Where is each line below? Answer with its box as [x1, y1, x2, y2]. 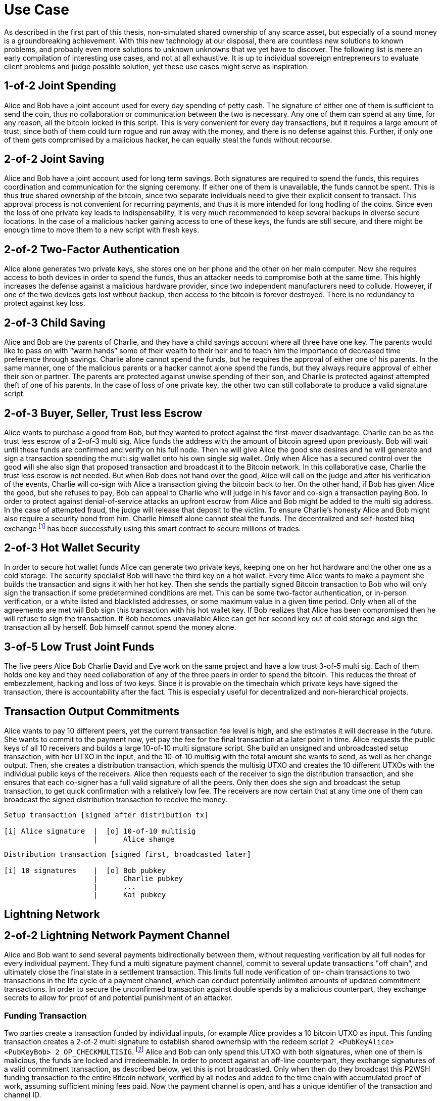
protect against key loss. [4, 299, 85, 308]
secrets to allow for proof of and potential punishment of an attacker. [4, 993, 233, 1002]
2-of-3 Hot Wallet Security [4, 541, 140, 555]
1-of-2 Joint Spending [4, 79, 116, 93]
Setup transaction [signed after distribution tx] [4, 811, 209, 819]
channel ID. [4, 1090, 41, 1099]
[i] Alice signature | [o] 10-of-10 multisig [4, 827, 196, 836]
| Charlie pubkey [93, 875, 183, 883]
